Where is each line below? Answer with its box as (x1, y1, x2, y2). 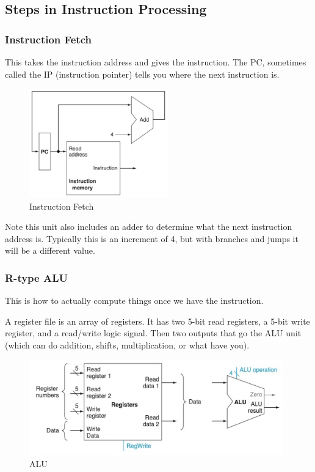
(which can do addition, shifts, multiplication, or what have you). (5, 338, 250, 351)
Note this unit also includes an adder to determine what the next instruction (5, 220, 292, 233)
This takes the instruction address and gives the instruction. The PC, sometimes (5, 56, 306, 68)
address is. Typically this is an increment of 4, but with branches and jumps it (5, 232, 299, 245)
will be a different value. (5, 244, 95, 257)
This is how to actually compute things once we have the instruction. (5, 294, 264, 307)
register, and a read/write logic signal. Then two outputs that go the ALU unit (5, 326, 302, 339)
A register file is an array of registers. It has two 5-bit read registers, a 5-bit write (5, 314, 310, 327)
